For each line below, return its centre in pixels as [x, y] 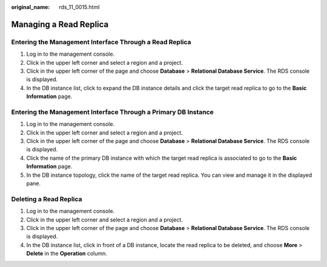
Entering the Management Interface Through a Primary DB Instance [113, 112]
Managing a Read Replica [60, 24]
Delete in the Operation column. [67, 254]
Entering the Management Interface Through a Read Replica [101, 42]
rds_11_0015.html [79, 7]
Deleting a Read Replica [47, 199]
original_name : [31, 7]
